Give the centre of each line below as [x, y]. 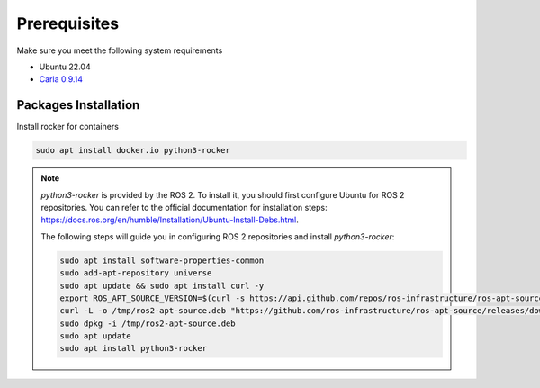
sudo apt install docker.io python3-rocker [133, 150]
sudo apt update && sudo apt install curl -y [162, 285]
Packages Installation [78, 105]
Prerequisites [68, 23]
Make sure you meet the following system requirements [120, 50]
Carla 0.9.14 [61, 79]
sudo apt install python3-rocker [133, 348]
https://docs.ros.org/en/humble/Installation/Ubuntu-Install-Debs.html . [170, 220]
